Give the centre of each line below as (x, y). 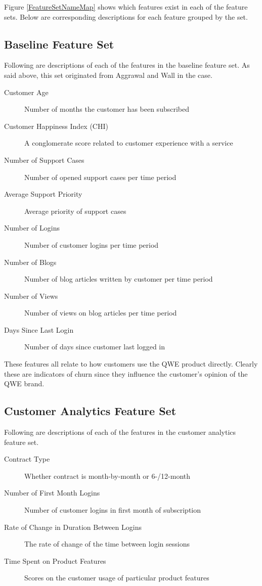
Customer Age (26, 92)
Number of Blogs (30, 262)
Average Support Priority (43, 194)
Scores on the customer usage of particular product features (117, 578)
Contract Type (27, 459)
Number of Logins (32, 228)
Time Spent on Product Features (55, 560)
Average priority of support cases (75, 211)
